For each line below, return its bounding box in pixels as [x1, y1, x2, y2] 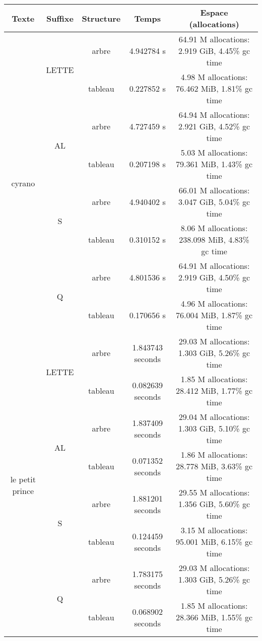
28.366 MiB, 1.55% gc [175, 611, 253, 623]
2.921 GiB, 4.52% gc [178, 120, 250, 132]
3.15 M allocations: [180, 524, 248, 536]
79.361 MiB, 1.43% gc [175, 158, 253, 170]
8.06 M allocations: [180, 222, 248, 234]
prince [12, 485, 34, 496]
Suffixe [46, 12, 74, 24]
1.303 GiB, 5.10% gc [178, 422, 250, 434]
